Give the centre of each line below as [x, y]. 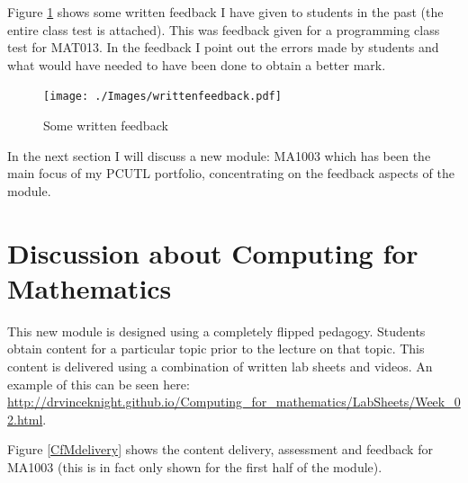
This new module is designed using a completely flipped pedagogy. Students [216, 331]
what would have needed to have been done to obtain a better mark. [197, 64]
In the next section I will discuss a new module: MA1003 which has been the [219, 155]
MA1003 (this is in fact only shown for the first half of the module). [195, 466]
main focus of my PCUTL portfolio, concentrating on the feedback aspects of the [231, 173]
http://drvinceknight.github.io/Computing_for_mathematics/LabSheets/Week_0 [234, 402]
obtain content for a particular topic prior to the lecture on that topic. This [216, 349]
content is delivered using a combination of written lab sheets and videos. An [220, 366]
